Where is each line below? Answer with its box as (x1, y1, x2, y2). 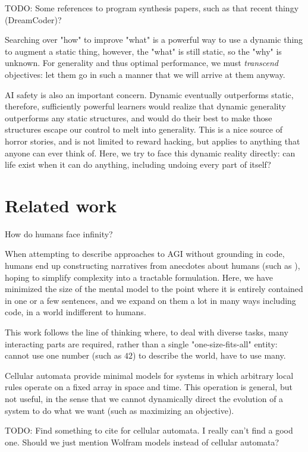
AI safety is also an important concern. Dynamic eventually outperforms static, (5, 88, 294, 101)
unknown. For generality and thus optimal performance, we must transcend (5, 56, 279, 69)
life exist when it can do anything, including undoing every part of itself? (5, 158, 271, 171)
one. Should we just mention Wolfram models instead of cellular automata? (5, 435, 279, 448)
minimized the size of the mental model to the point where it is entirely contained (5, 282, 303, 295)
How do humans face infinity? (5, 227, 113, 240)
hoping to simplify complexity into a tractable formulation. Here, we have (5, 271, 273, 283)
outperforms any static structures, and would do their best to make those (5, 111, 272, 124)
